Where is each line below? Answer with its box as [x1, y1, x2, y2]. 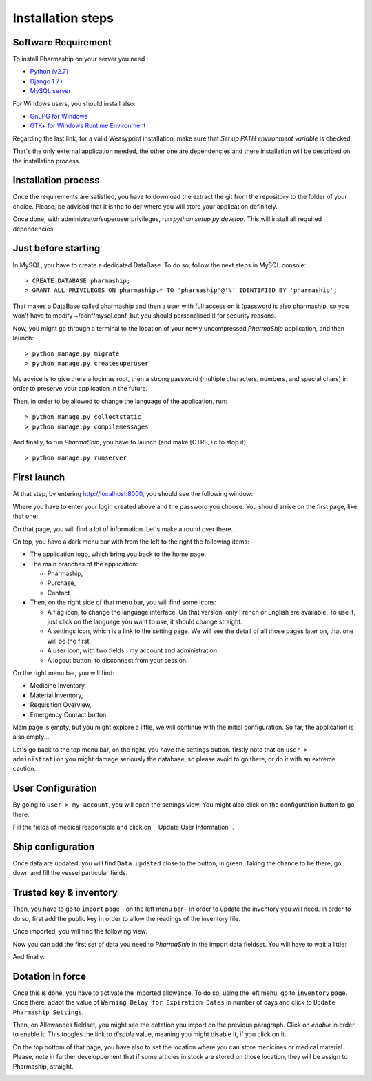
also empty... [12, 732, 50, 741]
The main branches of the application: [30, 559, 138, 568]
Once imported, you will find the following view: [12, 927, 148, 936]
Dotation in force [12, 970, 86, 982]
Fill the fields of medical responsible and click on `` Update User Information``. [12, 823, 234, 832]
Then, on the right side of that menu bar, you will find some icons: [30, 598, 217, 606]
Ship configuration [12, 841, 95, 852]
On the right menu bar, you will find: [12, 668, 115, 677]
